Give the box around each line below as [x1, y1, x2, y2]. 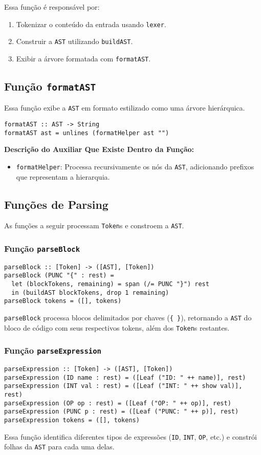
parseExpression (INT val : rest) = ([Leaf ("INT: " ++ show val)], [4, 382, 243, 390]
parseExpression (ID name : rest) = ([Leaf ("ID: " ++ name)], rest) [4, 374, 246, 381]
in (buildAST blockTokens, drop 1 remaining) [11, 289, 169, 296]
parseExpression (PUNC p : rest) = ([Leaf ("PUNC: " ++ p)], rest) [4, 408, 239, 416]
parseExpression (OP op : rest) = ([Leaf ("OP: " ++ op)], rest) [4, 399, 231, 407]
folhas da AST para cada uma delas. [4, 441, 115, 452]
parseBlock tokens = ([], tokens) [4, 297, 122, 305]
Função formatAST [4, 78, 96, 94]
